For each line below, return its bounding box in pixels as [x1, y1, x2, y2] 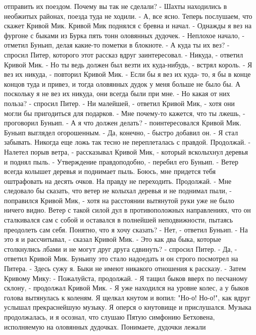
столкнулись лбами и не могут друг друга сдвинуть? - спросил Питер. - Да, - [4, 243, 237, 254]
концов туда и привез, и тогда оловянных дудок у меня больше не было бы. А [4, 78, 241, 89]
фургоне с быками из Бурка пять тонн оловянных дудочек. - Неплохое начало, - [4, 30, 245, 40]
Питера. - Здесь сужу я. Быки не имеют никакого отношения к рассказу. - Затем [4, 263, 246, 274]
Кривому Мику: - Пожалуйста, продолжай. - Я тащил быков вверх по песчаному [4, 273, 248, 283]
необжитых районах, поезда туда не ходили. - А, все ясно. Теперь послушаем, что [4, 10, 253, 21]
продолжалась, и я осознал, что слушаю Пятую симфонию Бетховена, [4, 312, 215, 322]
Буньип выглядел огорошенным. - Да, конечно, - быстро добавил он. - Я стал [4, 127, 238, 137]
